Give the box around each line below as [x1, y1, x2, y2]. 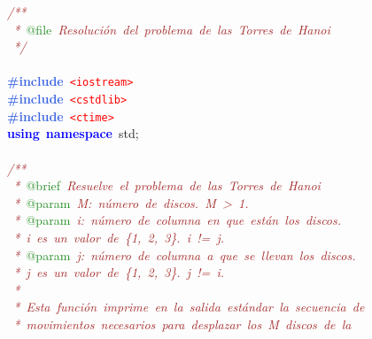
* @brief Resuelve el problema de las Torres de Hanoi [13, 176, 321, 195]
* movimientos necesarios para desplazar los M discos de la [13, 314, 352, 333]
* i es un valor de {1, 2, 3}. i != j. [13, 227, 224, 246]
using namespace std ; [7, 124, 139, 143]
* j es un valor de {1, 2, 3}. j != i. [13, 263, 224, 281]
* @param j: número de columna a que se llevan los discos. [13, 245, 356, 264]
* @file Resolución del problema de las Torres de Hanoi [13, 19, 330, 38]
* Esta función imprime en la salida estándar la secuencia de [13, 297, 365, 316]
